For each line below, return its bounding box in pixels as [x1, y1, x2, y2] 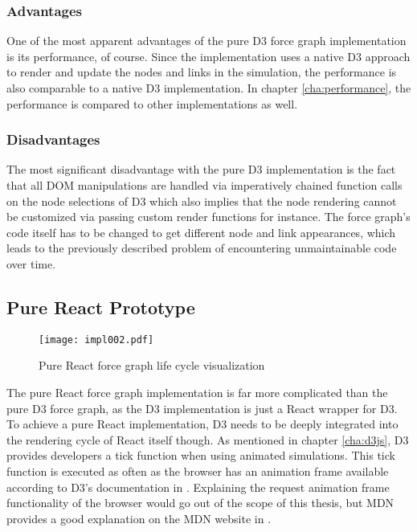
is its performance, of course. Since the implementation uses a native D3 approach [6, 47, 411, 64]
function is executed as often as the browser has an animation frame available [6, 462, 389, 479]
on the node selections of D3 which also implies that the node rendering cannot [6, 192, 397, 209]
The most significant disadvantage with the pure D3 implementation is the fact [6, 161, 396, 178]
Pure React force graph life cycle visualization [39, 357, 265, 374]
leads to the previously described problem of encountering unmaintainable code [6, 239, 397, 256]
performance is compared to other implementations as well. [6, 95, 298, 112]
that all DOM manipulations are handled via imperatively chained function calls [6, 177, 403, 193]
